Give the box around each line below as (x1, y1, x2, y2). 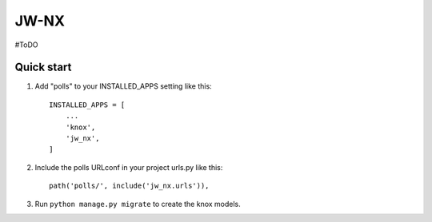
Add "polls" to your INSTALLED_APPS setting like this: (34, 81, 212, 91)
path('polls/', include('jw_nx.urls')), (49, 181, 210, 191)
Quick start (14, 61, 72, 74)
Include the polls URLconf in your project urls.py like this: (34, 162, 223, 172)
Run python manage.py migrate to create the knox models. (34, 199, 242, 208)
